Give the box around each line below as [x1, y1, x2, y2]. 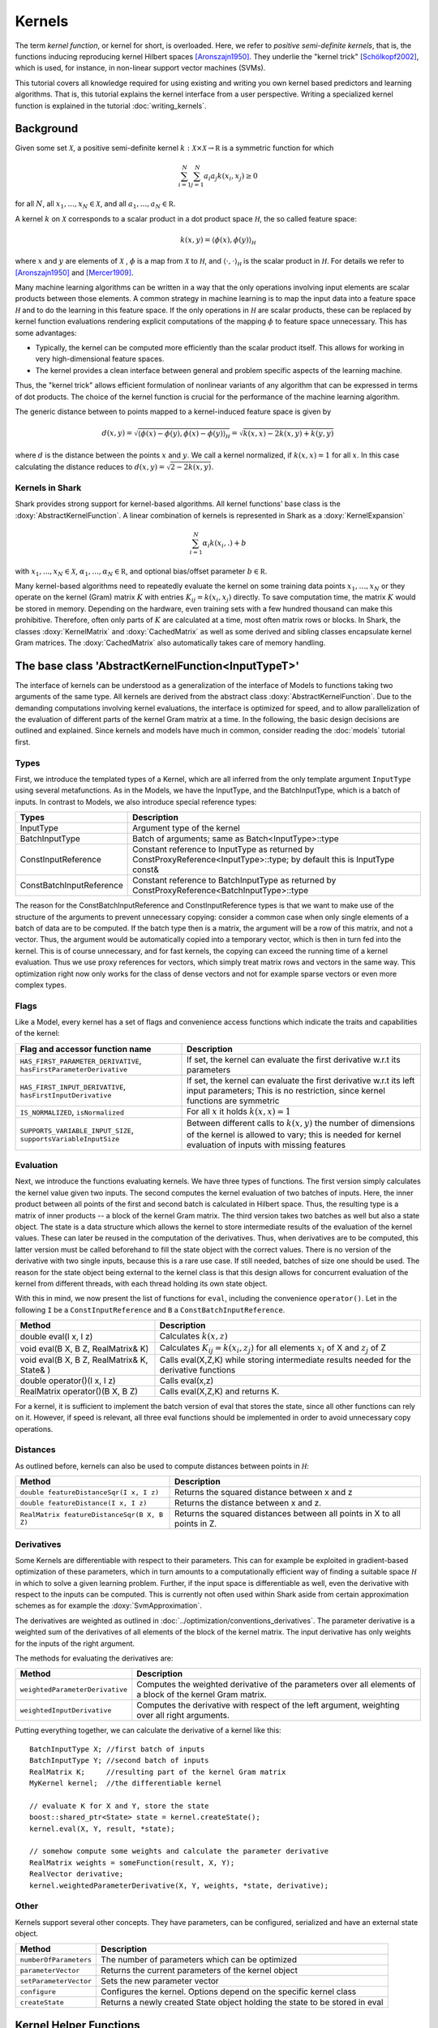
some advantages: [15, 328, 77, 337]
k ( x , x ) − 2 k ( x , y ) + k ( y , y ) [243, 428, 334, 438]
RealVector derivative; [29, 1870, 124, 1879]
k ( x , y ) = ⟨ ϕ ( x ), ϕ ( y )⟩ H [179, 235, 256, 246]
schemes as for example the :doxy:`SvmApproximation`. [15, 1600, 202, 1610]
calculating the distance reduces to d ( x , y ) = [15, 462, 165, 471]
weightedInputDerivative [19, 1706, 112, 1715]
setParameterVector [19, 1976, 92, 1985]
